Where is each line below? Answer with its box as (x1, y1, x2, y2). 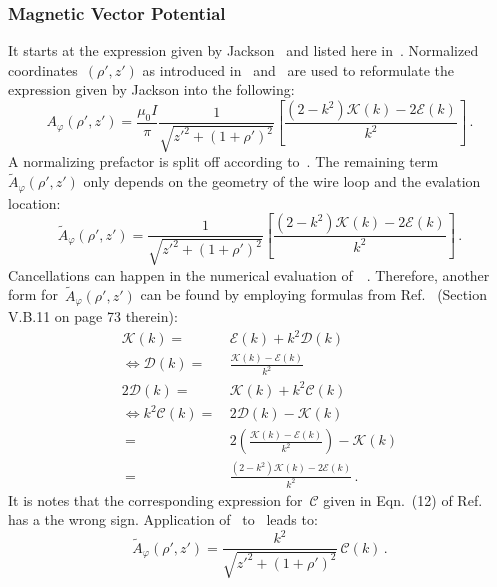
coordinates (8, 59, 78, 80)
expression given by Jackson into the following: (8, 79, 295, 100)
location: (8, 192, 61, 213)
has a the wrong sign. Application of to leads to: (8, 509, 318, 530)
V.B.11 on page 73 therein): (8, 305, 178, 326)
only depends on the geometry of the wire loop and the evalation (83, 171, 481, 192)
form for (8, 284, 58, 305)
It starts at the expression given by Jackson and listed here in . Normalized (8, 40, 479, 61)
